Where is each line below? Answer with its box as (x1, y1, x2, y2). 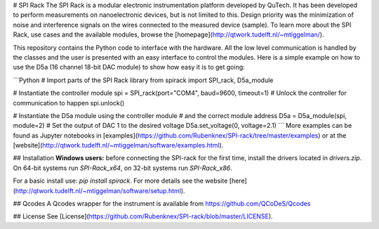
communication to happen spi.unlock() (13, 98, 125, 107)
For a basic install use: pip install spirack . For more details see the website (13, 176, 228, 185)
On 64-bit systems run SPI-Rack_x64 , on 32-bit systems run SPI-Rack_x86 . (13, 164, 233, 172)
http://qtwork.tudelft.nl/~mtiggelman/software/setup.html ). (15, 186, 185, 195)
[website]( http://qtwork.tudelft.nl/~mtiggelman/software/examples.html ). (13, 141, 224, 150)
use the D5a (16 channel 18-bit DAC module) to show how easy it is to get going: (13, 63, 245, 72)
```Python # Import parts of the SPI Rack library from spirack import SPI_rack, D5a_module (13, 76, 274, 84)
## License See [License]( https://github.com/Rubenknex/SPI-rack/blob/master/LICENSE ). (13, 212, 273, 221)
